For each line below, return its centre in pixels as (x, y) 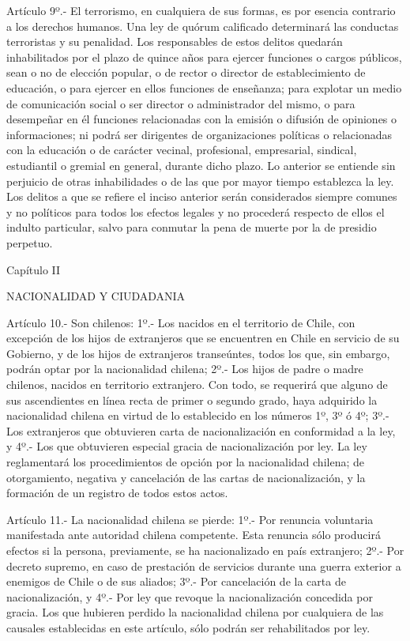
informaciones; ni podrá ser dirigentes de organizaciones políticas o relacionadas (199, 134)
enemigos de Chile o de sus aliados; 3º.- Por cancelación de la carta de (176, 581)
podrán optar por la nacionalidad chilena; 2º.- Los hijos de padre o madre (185, 369)
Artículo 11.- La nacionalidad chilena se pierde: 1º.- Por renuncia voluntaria (190, 519)
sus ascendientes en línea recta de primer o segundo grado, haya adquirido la (192, 400)
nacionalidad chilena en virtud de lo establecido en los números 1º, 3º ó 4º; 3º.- (198, 415)
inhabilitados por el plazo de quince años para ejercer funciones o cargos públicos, (204, 57)
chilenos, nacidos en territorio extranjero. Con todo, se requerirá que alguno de (197, 385)
